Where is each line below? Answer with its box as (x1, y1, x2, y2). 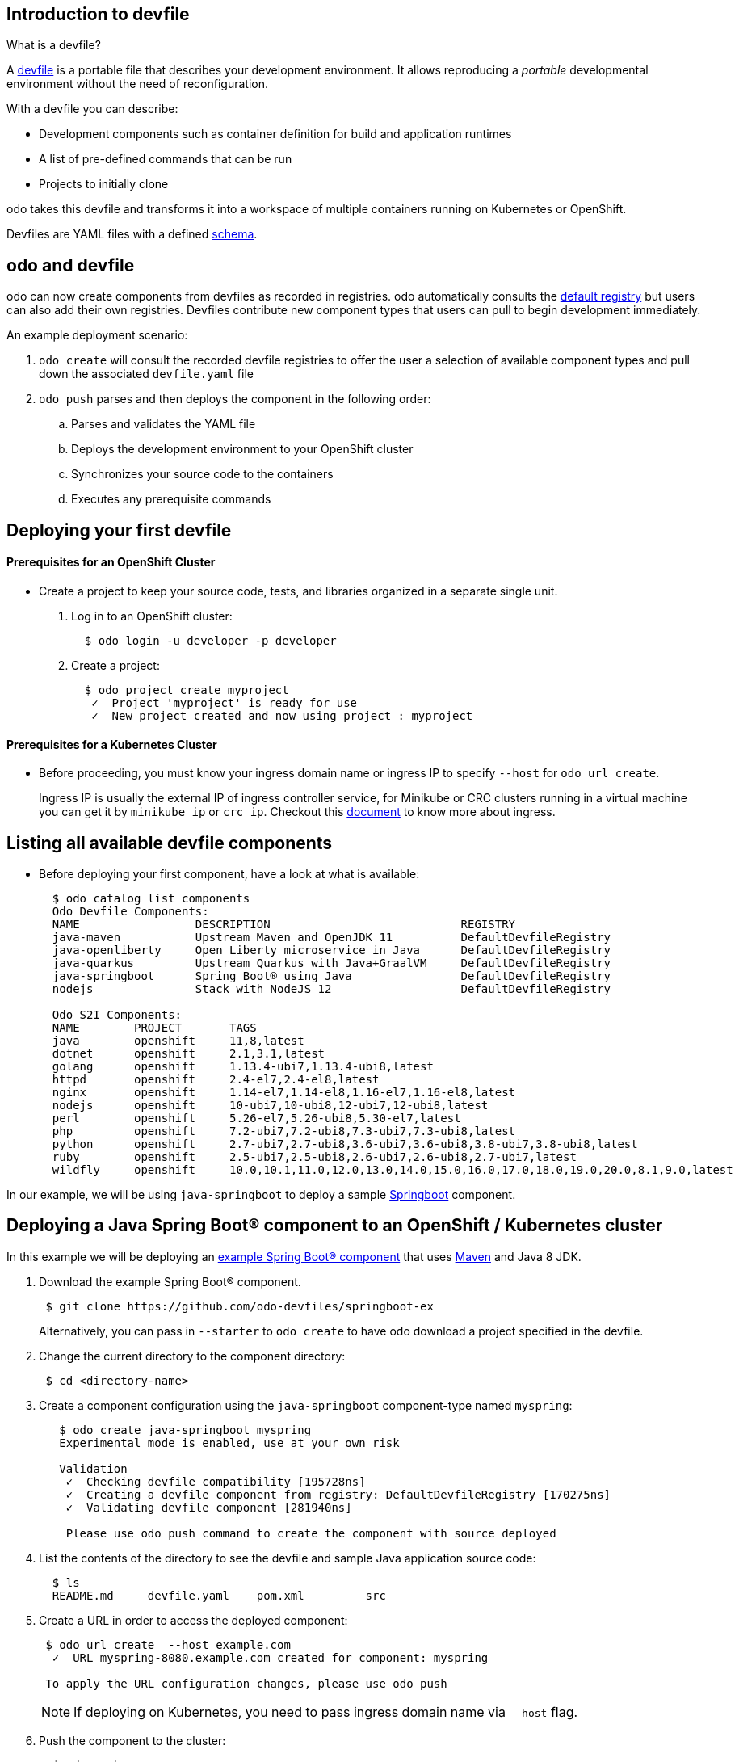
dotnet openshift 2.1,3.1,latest (52, 1046, 325, 1060)
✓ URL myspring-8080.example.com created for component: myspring (52, 1651, 489, 1664)
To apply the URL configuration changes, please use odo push (45, 1676, 447, 1690)
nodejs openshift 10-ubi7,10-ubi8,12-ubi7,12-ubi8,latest (52, 1098, 489, 1112)
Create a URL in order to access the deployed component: (39, 1613, 348, 1627)
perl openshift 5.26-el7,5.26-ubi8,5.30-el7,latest (52, 1111, 461, 1125)
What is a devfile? (6, 38, 101, 53)
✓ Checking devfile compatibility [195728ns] (65, 1474, 366, 1488)
